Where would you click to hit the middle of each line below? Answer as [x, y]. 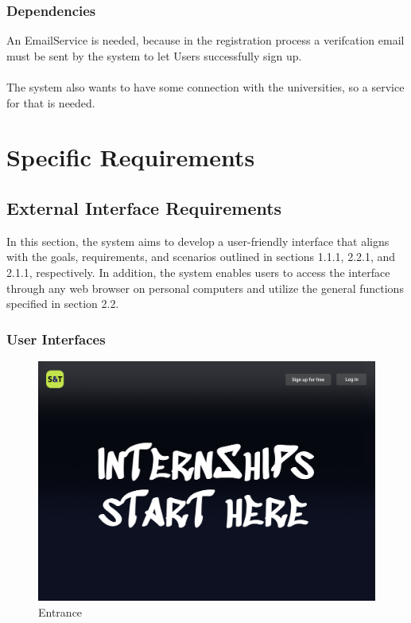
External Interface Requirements [144, 207]
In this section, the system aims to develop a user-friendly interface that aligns [198, 241]
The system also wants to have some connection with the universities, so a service [205, 87]
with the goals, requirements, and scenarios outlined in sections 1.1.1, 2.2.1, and [201, 257]
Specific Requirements [131, 157]
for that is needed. [51, 102]
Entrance [60, 611]
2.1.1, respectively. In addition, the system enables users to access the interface [198, 272]
